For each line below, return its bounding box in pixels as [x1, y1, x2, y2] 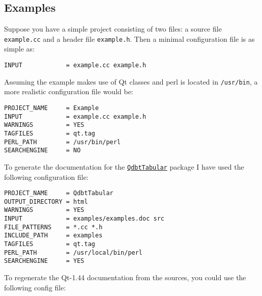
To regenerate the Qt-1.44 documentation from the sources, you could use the [4, 272, 246, 283]
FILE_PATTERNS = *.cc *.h [4, 223, 103, 231]
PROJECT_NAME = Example [4, 104, 99, 112]
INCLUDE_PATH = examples [4, 232, 103, 239]
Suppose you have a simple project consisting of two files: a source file [4, 23, 222, 34]
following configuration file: [4, 171, 89, 182]
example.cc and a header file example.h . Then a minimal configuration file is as [4, 33, 255, 44]
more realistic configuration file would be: [4, 86, 133, 97]
